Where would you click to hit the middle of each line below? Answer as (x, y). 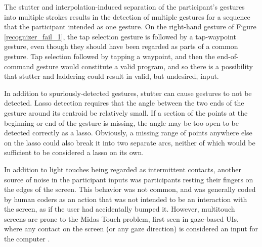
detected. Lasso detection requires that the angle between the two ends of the (124, 103)
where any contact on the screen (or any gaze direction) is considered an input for (131, 229)
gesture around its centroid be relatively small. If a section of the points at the (126, 112)
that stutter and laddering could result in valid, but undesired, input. (112, 76)
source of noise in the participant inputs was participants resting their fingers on (129, 179)
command (19, 66)
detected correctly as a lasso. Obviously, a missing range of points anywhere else (128, 133)
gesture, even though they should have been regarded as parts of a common (121, 46)
